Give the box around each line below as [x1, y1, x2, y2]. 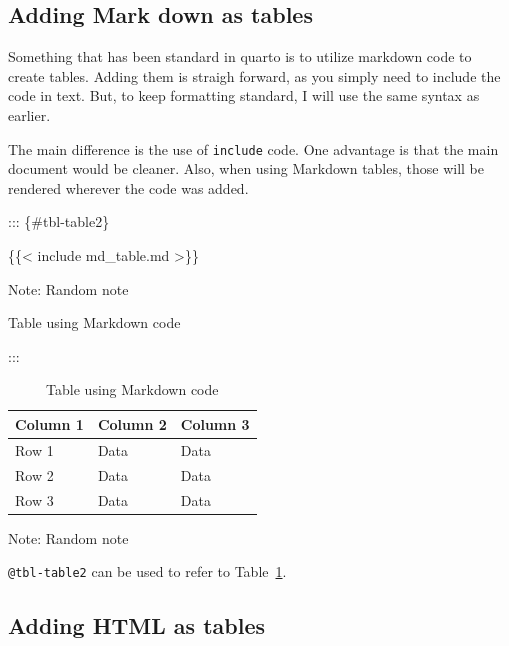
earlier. [8, 104, 51, 125]
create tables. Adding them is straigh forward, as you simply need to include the [8, 65, 501, 86]
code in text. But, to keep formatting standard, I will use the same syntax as [8, 85, 480, 106]
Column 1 [15, 413, 84, 434]
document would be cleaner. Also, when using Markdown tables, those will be [8, 158, 484, 179]
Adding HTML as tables [8, 610, 266, 641]
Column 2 [97, 413, 167, 434]
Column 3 [180, 413, 250, 434]
